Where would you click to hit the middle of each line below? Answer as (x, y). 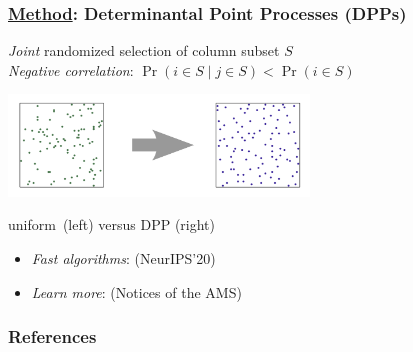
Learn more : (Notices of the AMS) (136, 291)
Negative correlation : (71, 69)
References (52, 336)
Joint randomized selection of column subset (144, 50)
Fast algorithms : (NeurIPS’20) (123, 258)
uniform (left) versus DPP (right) (112, 224)
